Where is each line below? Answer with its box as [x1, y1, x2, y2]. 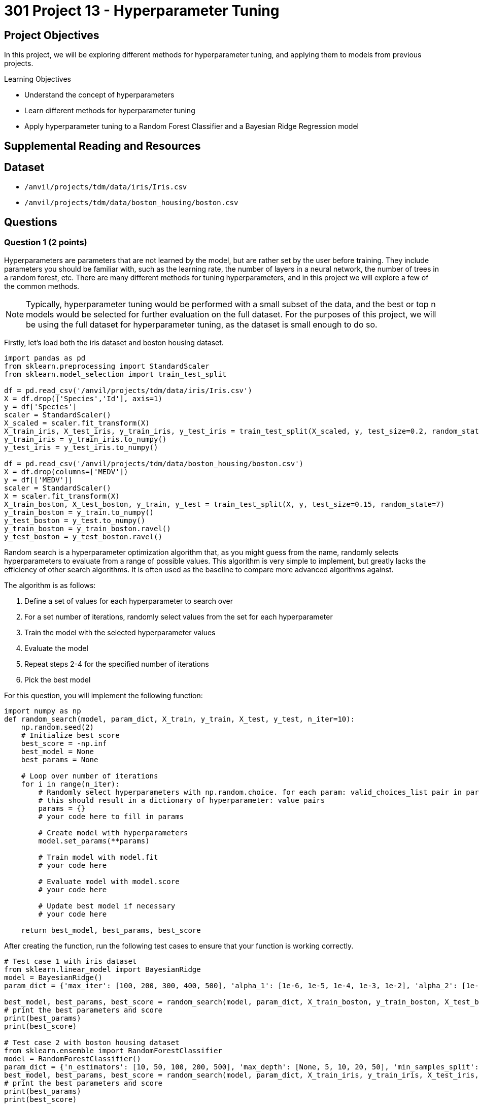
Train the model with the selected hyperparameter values [24, 628, 216, 637]
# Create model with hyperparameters [38, 828, 188, 837]
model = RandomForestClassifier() [4, 1054, 141, 1063]
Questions [4, 215, 57, 229]
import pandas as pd [4, 353, 86, 362]
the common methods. [4, 281, 80, 290]
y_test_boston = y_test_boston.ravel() [4, 532, 162, 541]
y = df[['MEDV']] [4, 475, 73, 484]
